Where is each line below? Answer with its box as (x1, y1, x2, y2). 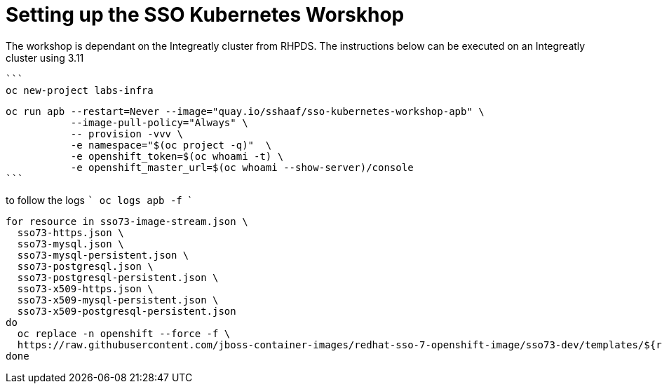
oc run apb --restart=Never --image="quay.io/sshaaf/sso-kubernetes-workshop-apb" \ (6, 105, 485, 117)
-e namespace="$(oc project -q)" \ (70, 139, 272, 151)
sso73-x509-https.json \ (17, 282, 154, 294)
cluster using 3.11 (6, 51, 84, 64)
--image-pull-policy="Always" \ (70, 116, 248, 128)
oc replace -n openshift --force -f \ (17, 327, 231, 339)
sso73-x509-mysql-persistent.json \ (17, 294, 219, 306)
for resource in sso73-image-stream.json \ (6, 215, 248, 227)
